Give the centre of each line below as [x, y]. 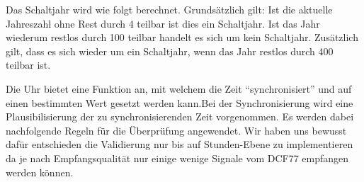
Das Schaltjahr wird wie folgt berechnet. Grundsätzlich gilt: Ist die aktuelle [169, 9]
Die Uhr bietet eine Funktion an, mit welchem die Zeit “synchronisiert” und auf [179, 88]
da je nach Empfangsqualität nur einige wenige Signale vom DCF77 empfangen [177, 158]
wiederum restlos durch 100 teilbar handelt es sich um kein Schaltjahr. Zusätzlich [182, 37]
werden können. [40, 172]
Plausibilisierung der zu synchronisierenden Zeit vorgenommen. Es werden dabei [180, 116]
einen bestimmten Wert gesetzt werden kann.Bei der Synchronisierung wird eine [180, 102]
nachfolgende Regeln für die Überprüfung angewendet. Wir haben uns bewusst [176, 130]
